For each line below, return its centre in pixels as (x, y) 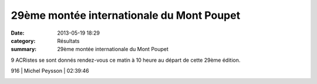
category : (23, 41)
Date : (18, 33)
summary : (24, 49)
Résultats (68, 41)
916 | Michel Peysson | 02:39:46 (50, 71)
